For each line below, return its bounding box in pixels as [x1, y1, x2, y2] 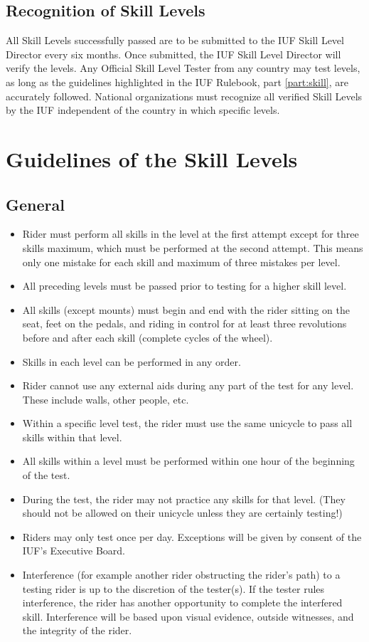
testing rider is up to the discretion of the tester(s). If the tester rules [22, 581, 325, 596]
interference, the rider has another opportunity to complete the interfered [22, 595, 343, 610]
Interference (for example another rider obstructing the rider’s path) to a [22, 567, 341, 582]
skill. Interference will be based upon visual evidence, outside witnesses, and [22, 609, 354, 623]
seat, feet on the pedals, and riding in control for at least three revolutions [22, 316, 347, 331]
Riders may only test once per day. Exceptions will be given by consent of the [22, 529, 362, 544]
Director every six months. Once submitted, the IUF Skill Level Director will [6, 46, 341, 61]
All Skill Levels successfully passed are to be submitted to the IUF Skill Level [6, 33, 344, 48]
